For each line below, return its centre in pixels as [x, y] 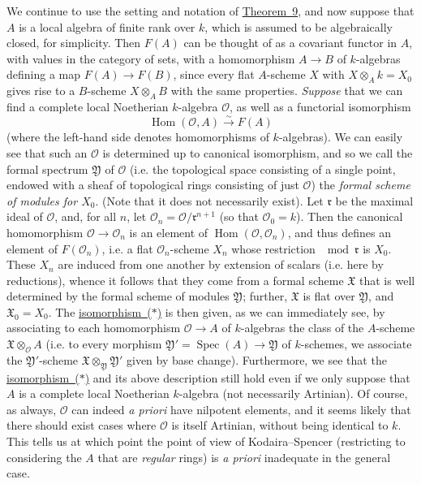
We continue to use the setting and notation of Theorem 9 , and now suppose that [210, 11]
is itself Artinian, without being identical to [280, 425]
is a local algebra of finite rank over [107, 26]
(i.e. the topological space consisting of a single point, [262, 169]
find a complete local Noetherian [88, 106]
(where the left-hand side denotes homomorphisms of [138, 137]
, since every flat [214, 74]
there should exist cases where [82, 425]
